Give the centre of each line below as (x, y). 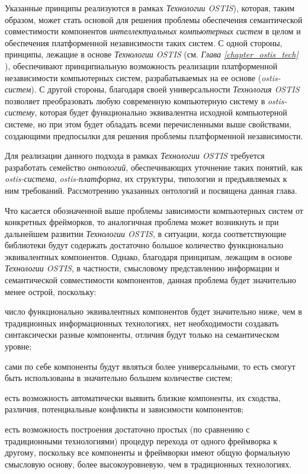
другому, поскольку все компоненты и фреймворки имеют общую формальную (147, 452)
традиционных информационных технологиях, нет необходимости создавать (142, 323)
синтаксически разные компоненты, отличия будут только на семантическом (142, 334)
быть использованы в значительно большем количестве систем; (119, 378)
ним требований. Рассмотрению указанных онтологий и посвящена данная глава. (151, 190)
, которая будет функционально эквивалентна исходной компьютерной (161, 112)
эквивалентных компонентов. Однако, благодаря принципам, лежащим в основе (148, 256)
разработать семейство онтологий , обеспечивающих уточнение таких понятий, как (154, 167)
